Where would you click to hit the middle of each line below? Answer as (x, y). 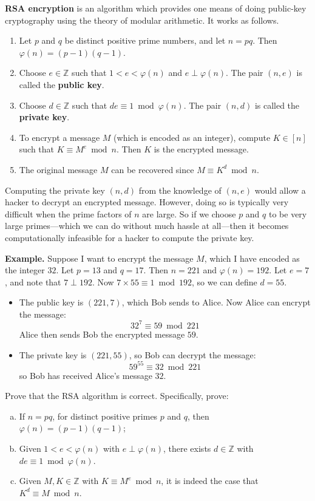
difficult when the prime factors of (68, 213)
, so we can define (224, 281)
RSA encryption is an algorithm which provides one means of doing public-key (156, 8)
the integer (25, 270)
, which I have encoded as (252, 258)
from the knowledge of (180, 190)
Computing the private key (55, 190)
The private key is (53, 354)
